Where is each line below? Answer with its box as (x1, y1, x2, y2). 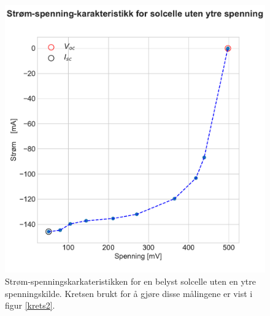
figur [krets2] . (5, 299, 55, 312)
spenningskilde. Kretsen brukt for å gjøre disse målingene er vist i (5, 287, 253, 299)
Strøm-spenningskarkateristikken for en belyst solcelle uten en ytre (5, 274, 256, 287)
